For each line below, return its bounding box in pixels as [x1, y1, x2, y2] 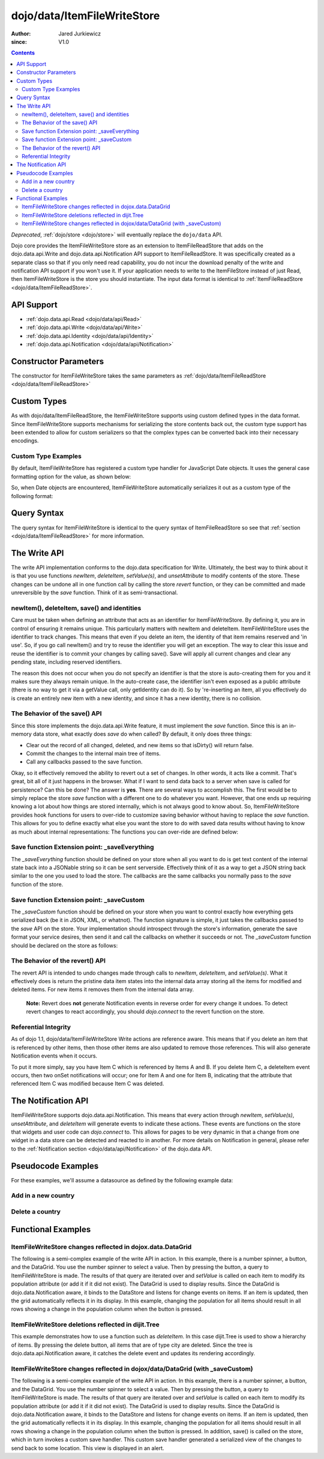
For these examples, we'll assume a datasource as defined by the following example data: [11, 1176, 233, 1184]
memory [11, 730, 32, 738]
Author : [11, 30, 31, 37]
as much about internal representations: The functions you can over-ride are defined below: [11, 828, 239, 835]
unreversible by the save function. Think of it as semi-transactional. [11, 589, 178, 597]
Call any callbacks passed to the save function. [26, 758, 143, 765]
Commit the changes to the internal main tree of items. [26, 750, 161, 757]
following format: [11, 492, 53, 499]
